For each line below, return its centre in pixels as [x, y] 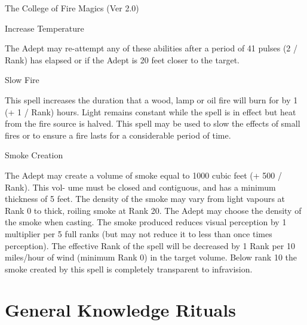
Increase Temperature [44, 28]
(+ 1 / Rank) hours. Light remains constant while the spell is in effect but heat [151, 111]
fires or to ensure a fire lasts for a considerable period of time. [118, 135]
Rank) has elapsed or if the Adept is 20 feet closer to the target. [122, 59]
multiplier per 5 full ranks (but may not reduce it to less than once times [139, 233]
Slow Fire [22, 80]
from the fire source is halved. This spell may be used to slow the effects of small [153, 123]
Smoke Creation [34, 155]
